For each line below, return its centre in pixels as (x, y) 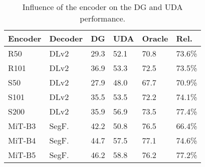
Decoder (66, 38)
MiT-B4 (22, 140)
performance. (103, 18)
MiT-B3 (22, 126)
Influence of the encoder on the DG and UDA (102, 7)
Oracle (155, 38)
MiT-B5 (22, 155)
